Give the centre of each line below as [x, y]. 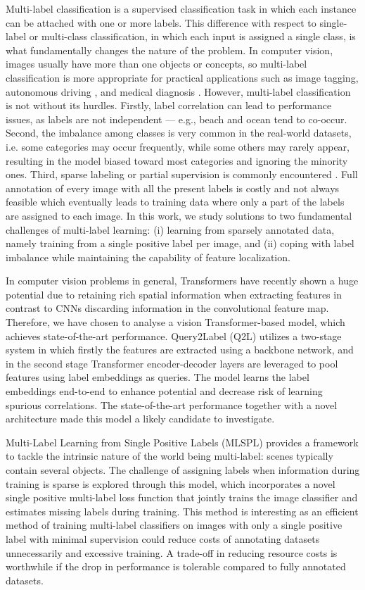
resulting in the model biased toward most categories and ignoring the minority [177, 160]
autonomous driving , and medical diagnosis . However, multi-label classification [178, 91]
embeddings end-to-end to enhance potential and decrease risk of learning [164, 391]
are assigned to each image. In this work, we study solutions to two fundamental [179, 215]
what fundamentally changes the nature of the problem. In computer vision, [169, 50]
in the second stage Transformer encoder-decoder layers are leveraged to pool [172, 363]
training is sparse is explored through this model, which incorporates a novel [171, 483]
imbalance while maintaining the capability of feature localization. [148, 257]
